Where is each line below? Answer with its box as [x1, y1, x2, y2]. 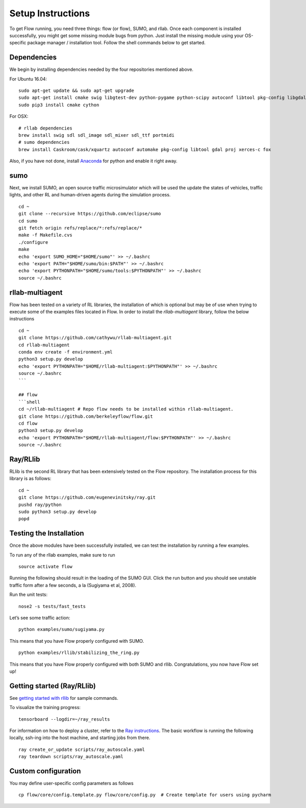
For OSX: [9, 113, 29, 119]
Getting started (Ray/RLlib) [9, 681, 96, 690]
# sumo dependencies [18, 139, 70, 145]
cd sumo [18, 218, 38, 224]
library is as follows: [9, 475, 52, 482]
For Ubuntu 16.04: [9, 75, 47, 82]
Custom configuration [9, 767, 81, 775]
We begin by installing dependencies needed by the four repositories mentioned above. [9, 66, 194, 72]
